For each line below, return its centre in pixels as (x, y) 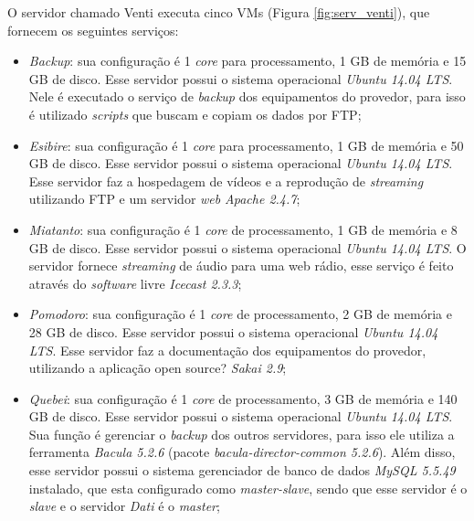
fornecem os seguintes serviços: (93, 30)
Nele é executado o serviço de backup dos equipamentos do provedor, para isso (247, 96)
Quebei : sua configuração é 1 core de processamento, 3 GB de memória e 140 (243, 398)
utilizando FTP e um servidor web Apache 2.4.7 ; (164, 199)
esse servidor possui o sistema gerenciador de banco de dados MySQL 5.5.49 (242, 470)
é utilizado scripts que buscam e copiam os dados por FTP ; (195, 114)
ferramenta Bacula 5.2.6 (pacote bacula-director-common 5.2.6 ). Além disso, (242, 452)
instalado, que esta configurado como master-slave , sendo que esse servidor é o (248, 488)
